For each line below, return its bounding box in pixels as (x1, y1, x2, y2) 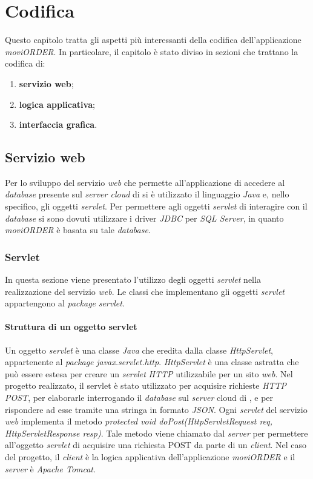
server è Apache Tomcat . (5, 462, 96, 475)
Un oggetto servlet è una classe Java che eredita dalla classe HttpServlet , (5, 343, 274, 356)
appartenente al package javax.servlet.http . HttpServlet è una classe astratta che (5, 355, 299, 368)
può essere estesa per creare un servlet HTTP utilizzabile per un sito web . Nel (5, 367, 293, 380)
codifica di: (5, 57, 45, 70)
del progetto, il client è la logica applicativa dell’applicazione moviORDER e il (5, 451, 295, 463)
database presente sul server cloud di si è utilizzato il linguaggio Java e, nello (5, 188, 289, 200)
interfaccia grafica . (19, 118, 97, 131)
